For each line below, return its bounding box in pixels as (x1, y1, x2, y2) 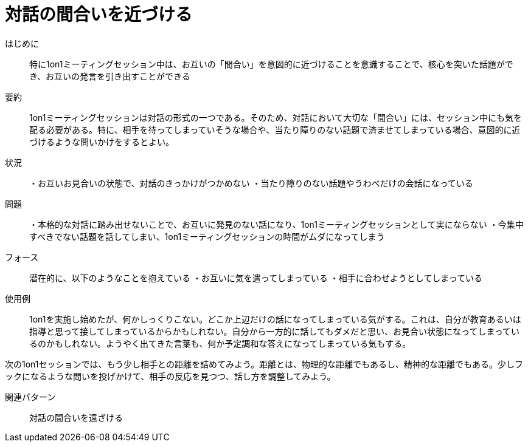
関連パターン (5, 391, 56, 402)
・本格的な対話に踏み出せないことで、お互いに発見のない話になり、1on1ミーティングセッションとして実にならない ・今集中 (29, 219, 524, 230)
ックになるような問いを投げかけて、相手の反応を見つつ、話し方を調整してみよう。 (5, 370, 336, 381)
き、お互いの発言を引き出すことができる (29, 70, 190, 81)
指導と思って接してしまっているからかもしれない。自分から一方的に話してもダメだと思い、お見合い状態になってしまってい (29, 326, 520, 336)
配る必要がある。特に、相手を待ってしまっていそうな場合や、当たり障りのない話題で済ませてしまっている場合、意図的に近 (29, 124, 521, 135)
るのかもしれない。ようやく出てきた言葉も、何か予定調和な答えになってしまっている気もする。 (29, 338, 411, 349)
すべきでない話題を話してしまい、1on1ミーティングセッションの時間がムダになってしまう (29, 231, 385, 242)
